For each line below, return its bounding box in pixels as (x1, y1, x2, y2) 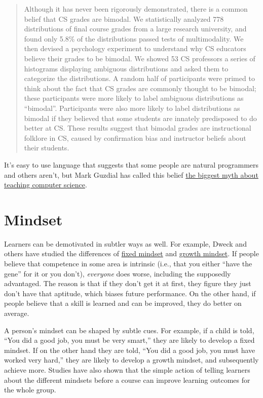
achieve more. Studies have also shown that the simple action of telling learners (4, 364, 250, 375)
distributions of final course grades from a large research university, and (24, 23, 247, 34)
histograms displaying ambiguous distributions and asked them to (24, 63, 229, 73)
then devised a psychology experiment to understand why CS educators (24, 43, 246, 54)
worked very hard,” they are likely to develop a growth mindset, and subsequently (4, 354, 259, 365)
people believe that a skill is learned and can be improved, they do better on (4, 298, 242, 308)
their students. (24, 142, 69, 153)
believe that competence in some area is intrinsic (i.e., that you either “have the (4, 258, 252, 268)
